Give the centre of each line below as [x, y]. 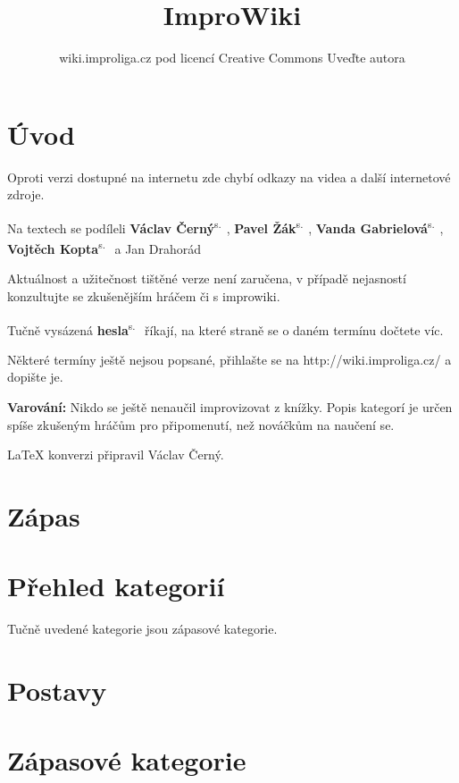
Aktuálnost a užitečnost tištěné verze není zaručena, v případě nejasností [207, 278]
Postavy [57, 690]
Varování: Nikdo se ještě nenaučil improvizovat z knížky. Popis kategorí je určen [230, 406]
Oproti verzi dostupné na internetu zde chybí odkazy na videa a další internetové [229, 177]
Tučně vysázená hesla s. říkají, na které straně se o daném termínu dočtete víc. [225, 328]
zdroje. [26, 194]
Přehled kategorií [116, 586]
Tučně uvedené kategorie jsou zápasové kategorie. [142, 629]
